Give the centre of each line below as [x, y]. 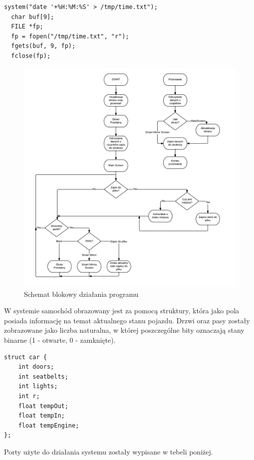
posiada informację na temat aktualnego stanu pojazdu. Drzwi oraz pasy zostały [127, 320]
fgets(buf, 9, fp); [43, 46]
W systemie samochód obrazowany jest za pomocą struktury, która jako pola [122, 311]
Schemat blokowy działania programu [81, 294]
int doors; [36, 367]
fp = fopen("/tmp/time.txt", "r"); [70, 36]
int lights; [38, 386]
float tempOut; [43, 406]
